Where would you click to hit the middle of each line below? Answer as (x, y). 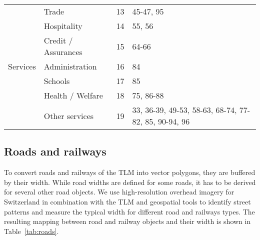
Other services (69, 115)
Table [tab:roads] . (31, 231)
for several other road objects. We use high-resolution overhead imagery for (119, 192)
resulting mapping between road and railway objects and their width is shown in (127, 221)
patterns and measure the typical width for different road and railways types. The (129, 211)
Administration (70, 66)
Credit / (58, 40)
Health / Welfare (73, 95)
